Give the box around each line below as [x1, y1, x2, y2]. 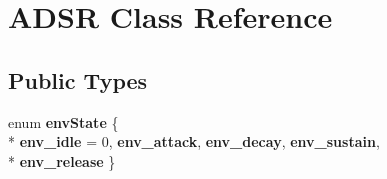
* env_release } [8, 150, 116, 171]
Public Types [8, 64, 148, 95]
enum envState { [8, 111, 119, 132]
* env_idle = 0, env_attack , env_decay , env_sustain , [8, 131, 380, 152]
